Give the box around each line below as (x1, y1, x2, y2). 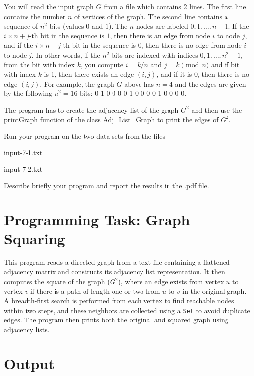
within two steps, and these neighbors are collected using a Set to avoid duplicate (4, 305, 250, 315)
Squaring (4, 228, 65, 248)
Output (4, 353, 55, 373)
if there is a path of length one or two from (30, 286, 160, 296)
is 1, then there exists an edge (44, 69, 134, 79)
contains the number (4, 11, 66, 21)
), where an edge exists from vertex (118, 276, 224, 286)
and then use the (191, 104, 242, 115)
